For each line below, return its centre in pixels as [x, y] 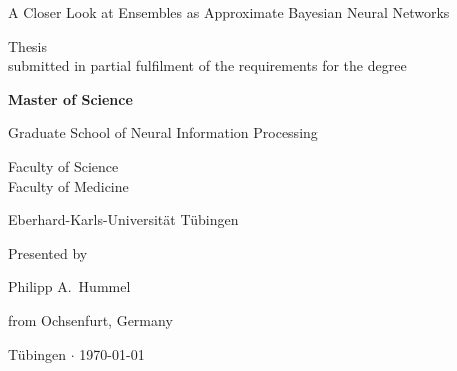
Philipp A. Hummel [69, 286]
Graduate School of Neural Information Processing [163, 132]
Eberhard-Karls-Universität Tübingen [123, 219]
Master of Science [70, 98]
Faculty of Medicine [68, 185]
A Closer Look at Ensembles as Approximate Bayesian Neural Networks [229, 12]
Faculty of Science [63, 165]
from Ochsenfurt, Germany [90, 319]
